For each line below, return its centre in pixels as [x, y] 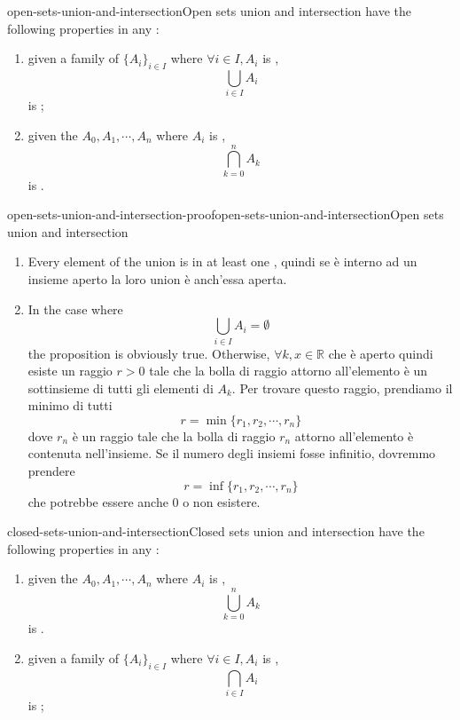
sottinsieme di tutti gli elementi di [121, 388]
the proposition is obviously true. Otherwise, [149, 353]
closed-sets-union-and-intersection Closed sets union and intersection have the [216, 531]
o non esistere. [222, 501]
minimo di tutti [70, 405]
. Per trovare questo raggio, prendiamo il [342, 388]
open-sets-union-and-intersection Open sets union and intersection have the [209, 11]
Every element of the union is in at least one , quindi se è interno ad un [222, 261]
